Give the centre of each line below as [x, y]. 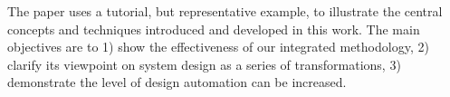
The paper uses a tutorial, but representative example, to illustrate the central [225, 11]
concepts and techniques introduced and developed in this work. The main [214, 29]
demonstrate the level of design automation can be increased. [177, 82]
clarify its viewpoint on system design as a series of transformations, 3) [204, 64]
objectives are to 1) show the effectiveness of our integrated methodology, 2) [218, 47]
